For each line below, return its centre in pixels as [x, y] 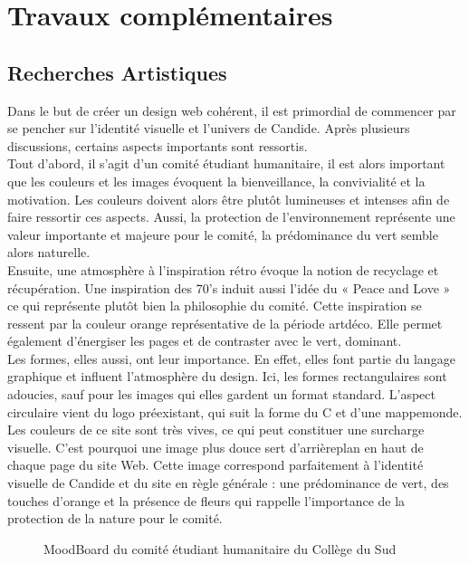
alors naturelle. [49, 252]
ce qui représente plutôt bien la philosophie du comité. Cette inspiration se [215, 306]
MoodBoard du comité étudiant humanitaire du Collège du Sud [220, 548]
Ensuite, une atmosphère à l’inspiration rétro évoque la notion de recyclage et [223, 269]
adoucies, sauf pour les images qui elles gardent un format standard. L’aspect [222, 394]
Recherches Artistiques [117, 72]
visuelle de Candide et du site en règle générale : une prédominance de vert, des [228, 483]
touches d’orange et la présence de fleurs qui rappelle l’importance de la [206, 500]
